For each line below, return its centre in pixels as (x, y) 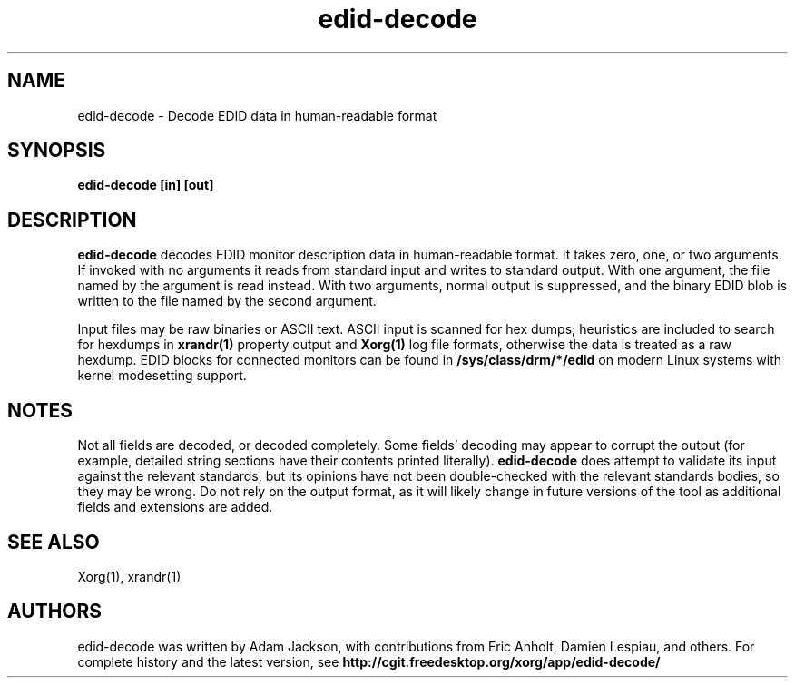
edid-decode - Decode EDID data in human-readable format (257, 115)
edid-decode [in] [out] (146, 185)
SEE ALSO (54, 542)
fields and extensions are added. (175, 507)
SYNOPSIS (57, 151)
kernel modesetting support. (162, 376)
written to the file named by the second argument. (227, 301)
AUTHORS (55, 612)
